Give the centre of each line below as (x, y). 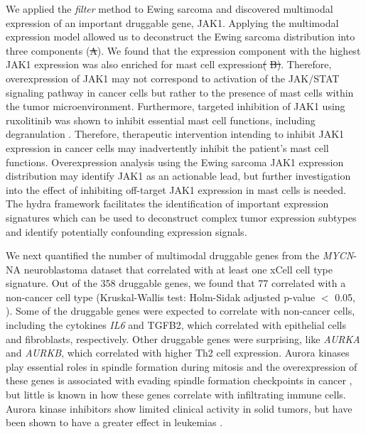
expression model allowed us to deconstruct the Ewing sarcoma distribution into (181, 37)
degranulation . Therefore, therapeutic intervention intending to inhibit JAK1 (175, 134)
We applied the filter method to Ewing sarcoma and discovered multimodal (169, 9)
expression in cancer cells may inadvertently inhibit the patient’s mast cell (167, 147)
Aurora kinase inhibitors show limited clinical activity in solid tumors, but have (179, 408)
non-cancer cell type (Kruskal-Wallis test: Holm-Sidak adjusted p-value (161, 297)
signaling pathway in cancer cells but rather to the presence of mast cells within (180, 92)
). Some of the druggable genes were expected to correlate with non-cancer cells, (181, 311)
